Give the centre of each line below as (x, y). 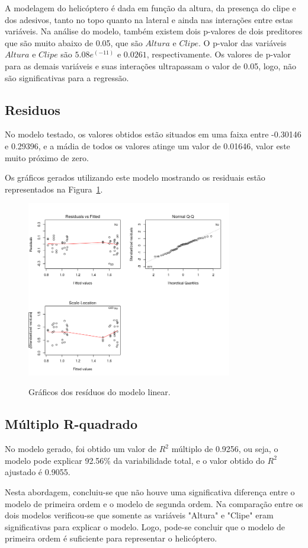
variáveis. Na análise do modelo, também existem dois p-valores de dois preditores (154, 31)
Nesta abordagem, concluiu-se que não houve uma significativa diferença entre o (150, 492)
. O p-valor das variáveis (243, 42)
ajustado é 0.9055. (38, 472)
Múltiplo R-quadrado (71, 424)
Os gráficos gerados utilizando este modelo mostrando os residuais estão (135, 177)
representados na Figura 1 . (54, 189)
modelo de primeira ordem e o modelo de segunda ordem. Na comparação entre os (154, 503)
